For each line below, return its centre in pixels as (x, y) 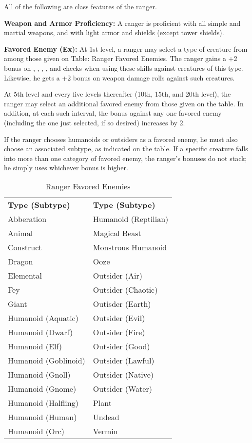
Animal (20, 233)
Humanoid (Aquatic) (43, 318)
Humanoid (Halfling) (43, 403)
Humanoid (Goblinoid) (47, 360)
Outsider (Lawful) (124, 360)
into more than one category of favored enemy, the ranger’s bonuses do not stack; (126, 158)
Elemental (25, 275)
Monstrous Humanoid (130, 247)
